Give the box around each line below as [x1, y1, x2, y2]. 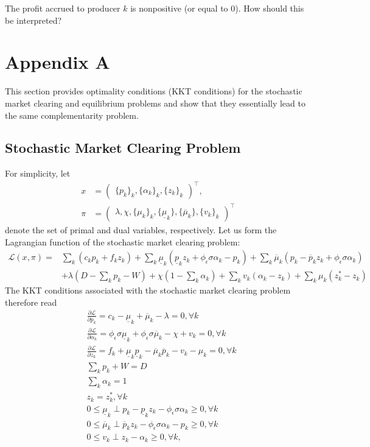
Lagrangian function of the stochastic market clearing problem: [5, 235, 240, 248]
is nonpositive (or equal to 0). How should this [130, 2, 304, 14]
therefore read [5, 295, 57, 308]
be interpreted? [5, 13, 62, 26]
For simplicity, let [5, 167, 71, 180]
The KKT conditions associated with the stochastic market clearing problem [5, 284, 291, 297]
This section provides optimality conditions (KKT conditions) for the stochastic [5, 85, 302, 97]
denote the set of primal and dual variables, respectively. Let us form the [5, 223, 277, 236]
